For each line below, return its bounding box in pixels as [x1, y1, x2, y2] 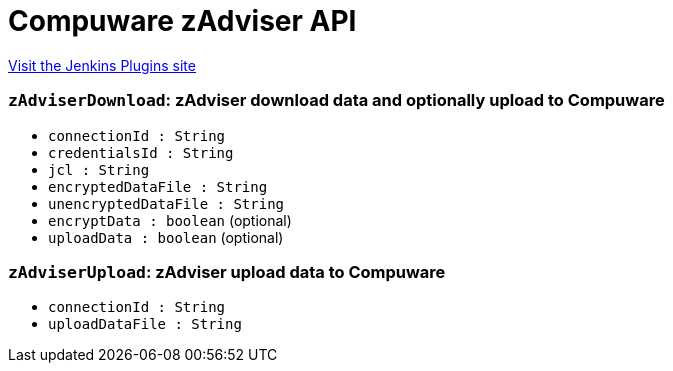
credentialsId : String [48, 144, 234, 161]
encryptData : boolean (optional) [48, 211, 292, 229]
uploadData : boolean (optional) [48, 228, 284, 246]
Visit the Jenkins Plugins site [8, 56, 196, 74]
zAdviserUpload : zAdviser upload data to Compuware [8, 261, 446, 282]
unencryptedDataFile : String [48, 195, 285, 212]
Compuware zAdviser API [8, 4, 357, 38]
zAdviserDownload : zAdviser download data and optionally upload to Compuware [8, 90, 665, 111]
